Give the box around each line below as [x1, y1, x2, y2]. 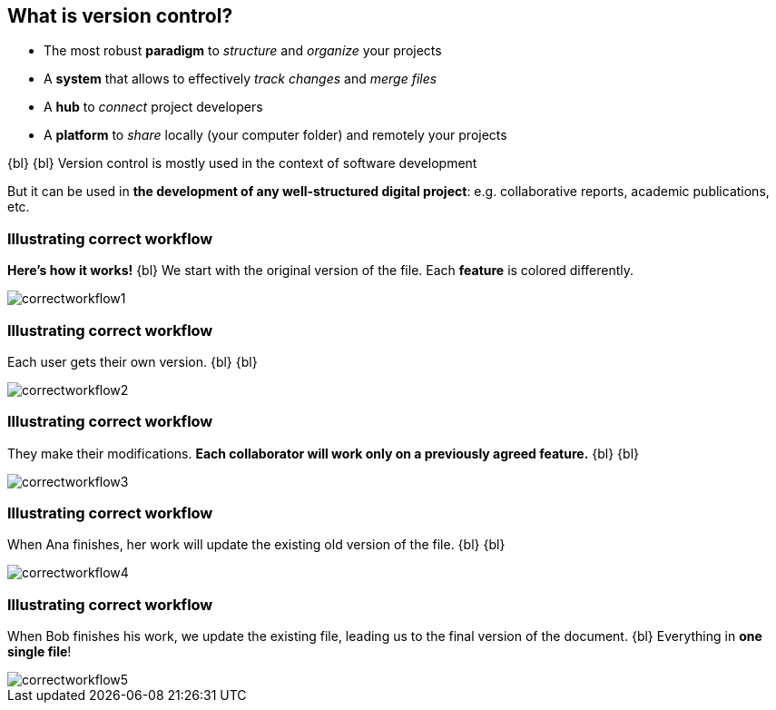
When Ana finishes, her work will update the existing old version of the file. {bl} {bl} [7, 537, 506, 553]
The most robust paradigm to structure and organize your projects [44, 43, 442, 59]
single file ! [7, 644, 72, 660]
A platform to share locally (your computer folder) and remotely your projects [44, 127, 507, 143]
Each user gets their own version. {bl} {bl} [7, 353, 258, 370]
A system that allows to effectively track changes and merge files [44, 71, 437, 87]
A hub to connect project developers [44, 99, 263, 115]
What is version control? [7, 5, 233, 27]
